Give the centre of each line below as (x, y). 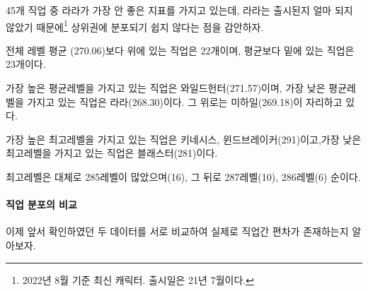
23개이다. (26, 64)
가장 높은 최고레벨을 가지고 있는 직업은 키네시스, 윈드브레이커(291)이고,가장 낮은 (184, 139)
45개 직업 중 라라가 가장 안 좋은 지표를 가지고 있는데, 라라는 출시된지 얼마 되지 (179, 10)
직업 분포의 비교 (41, 204)
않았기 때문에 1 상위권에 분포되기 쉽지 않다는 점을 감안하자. (135, 25)
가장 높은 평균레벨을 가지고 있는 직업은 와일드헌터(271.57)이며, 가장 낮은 (166, 88)
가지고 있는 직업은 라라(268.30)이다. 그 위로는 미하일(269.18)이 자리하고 (185, 101)
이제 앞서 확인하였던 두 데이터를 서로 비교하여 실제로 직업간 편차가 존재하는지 (177, 231)
